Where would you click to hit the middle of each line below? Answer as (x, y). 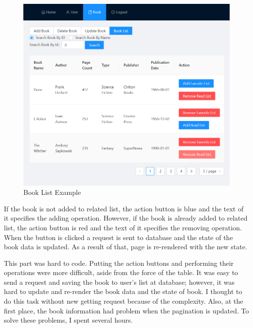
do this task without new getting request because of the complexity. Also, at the (124, 301)
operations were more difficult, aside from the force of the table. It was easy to (121, 272)
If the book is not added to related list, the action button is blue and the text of (124, 208)
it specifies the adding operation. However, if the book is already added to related (126, 218)
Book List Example (52, 192)
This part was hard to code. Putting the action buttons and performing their (119, 263)
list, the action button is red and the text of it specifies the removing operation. (123, 227)
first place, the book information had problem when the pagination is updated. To (126, 310)
